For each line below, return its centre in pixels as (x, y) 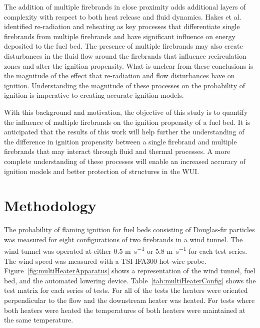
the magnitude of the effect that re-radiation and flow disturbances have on (119, 75)
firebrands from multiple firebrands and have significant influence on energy (120, 36)
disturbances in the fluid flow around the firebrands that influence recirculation (125, 55)
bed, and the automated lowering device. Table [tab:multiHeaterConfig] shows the (130, 280)
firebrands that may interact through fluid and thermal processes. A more (117, 151)
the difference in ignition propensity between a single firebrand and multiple (120, 141)
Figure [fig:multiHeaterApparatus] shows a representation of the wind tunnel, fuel (130, 271)
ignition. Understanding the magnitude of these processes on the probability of (124, 85)
